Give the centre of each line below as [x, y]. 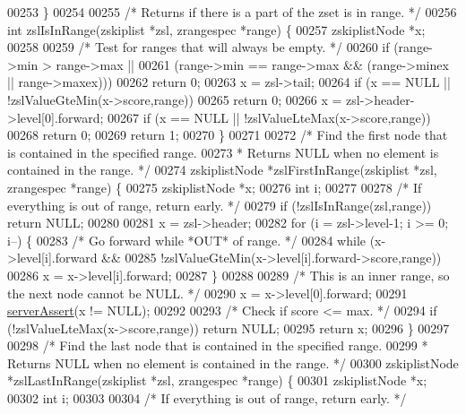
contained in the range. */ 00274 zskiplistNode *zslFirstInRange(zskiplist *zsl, [222, 170]
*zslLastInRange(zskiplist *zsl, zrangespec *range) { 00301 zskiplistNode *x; [217, 380]
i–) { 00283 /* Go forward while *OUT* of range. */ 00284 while [187, 240]
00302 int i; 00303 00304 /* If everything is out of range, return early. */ [207, 398]
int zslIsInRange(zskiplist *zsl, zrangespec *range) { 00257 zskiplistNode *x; [216, 29]
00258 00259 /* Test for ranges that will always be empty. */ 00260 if [198, 47]
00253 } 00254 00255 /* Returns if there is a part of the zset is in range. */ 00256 [232, 12]
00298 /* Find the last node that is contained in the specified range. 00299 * [218, 345]
